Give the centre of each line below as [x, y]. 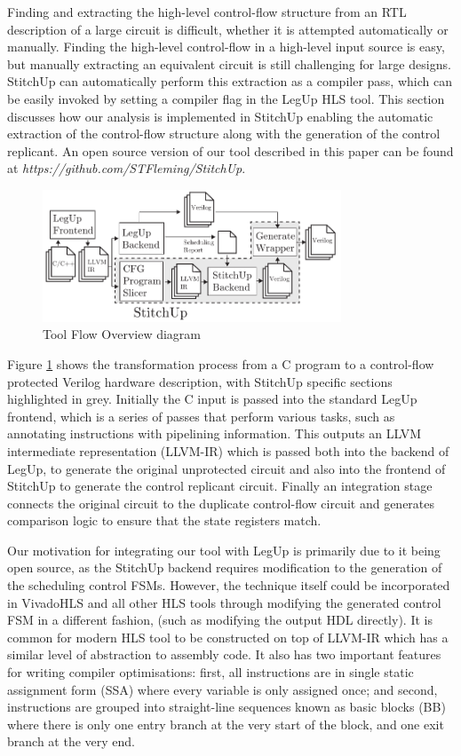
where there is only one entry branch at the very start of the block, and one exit [226, 724]
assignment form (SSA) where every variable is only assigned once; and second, [223, 689]
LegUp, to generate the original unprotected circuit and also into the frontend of [227, 468]
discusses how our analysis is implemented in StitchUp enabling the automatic [220, 116]
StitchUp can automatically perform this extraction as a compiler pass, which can [230, 81]
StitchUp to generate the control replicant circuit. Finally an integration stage [220, 486]
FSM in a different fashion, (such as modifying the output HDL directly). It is [220, 620]
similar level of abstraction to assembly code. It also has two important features [224, 654]
